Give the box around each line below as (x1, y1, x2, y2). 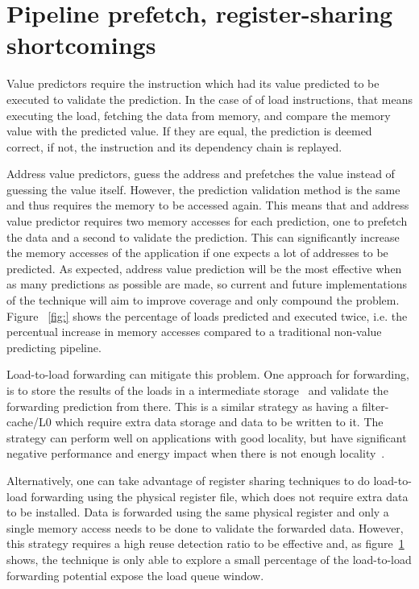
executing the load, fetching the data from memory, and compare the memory (6, 106, 391, 123)
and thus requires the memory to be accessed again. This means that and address (6, 197, 409, 214)
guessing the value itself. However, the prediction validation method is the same (6, 180, 400, 197)
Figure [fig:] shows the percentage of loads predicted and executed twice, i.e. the (6, 307, 408, 324)
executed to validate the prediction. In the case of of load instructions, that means (6, 90, 413, 107)
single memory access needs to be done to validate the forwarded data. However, (6, 519, 404, 536)
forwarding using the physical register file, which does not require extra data (31, 487, 409, 504)
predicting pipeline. (6, 338, 102, 355)
